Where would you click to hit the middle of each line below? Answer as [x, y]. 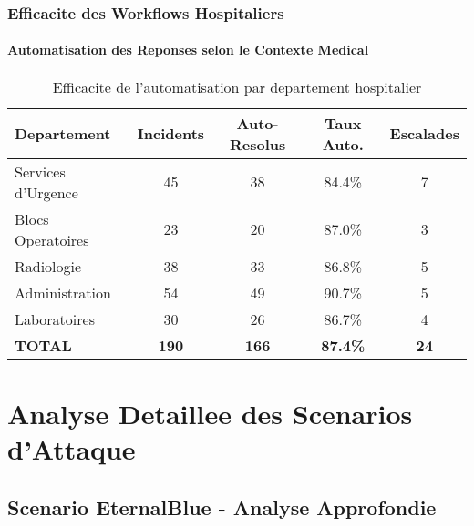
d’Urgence [46, 192]
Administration [63, 292]
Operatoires [52, 239]
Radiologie [48, 266]
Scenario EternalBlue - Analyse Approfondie [222, 506]
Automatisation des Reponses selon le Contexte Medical [188, 50]
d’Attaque [72, 449]
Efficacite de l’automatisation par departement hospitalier [237, 86]
